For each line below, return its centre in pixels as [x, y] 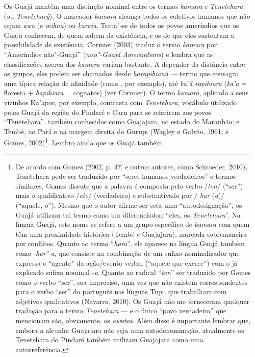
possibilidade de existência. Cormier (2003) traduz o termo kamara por [111, 44]
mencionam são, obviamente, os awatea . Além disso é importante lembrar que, [133, 320]
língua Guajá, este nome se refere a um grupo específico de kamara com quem [132, 224]
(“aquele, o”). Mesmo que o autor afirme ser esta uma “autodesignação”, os [129, 205]
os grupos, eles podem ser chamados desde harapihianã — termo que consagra [121, 73]
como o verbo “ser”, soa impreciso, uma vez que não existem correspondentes [131, 282]
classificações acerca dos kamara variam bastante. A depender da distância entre [125, 64]
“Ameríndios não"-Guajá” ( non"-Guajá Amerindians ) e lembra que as [109, 54]
